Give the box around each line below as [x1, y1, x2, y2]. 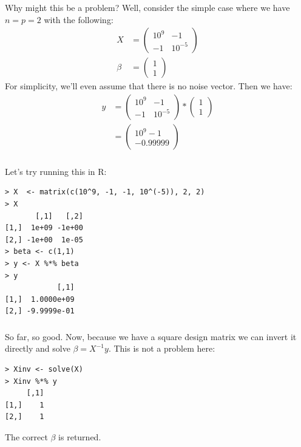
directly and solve [5, 342, 70, 355]
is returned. [58, 430, 101, 443]
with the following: [44, 13, 113, 26]
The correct [5, 430, 48, 443]
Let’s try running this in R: [5, 165, 107, 177]
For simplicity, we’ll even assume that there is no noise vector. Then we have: [5, 80, 293, 92]
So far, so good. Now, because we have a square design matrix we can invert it [5, 330, 297, 343]
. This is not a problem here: [108, 342, 215, 355]
